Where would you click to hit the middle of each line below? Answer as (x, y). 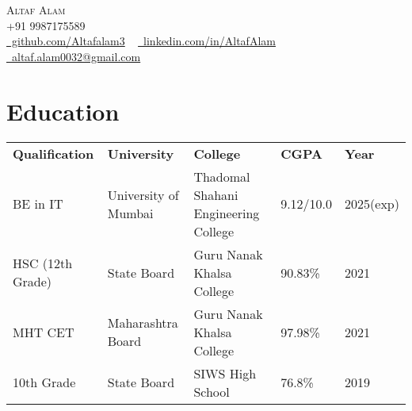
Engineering (227, 213)
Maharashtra (143, 323)
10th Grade (44, 382)
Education (63, 111)
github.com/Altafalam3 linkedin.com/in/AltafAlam (143, 41)
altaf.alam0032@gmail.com (76, 56)
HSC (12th (43, 263)
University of (143, 194)
